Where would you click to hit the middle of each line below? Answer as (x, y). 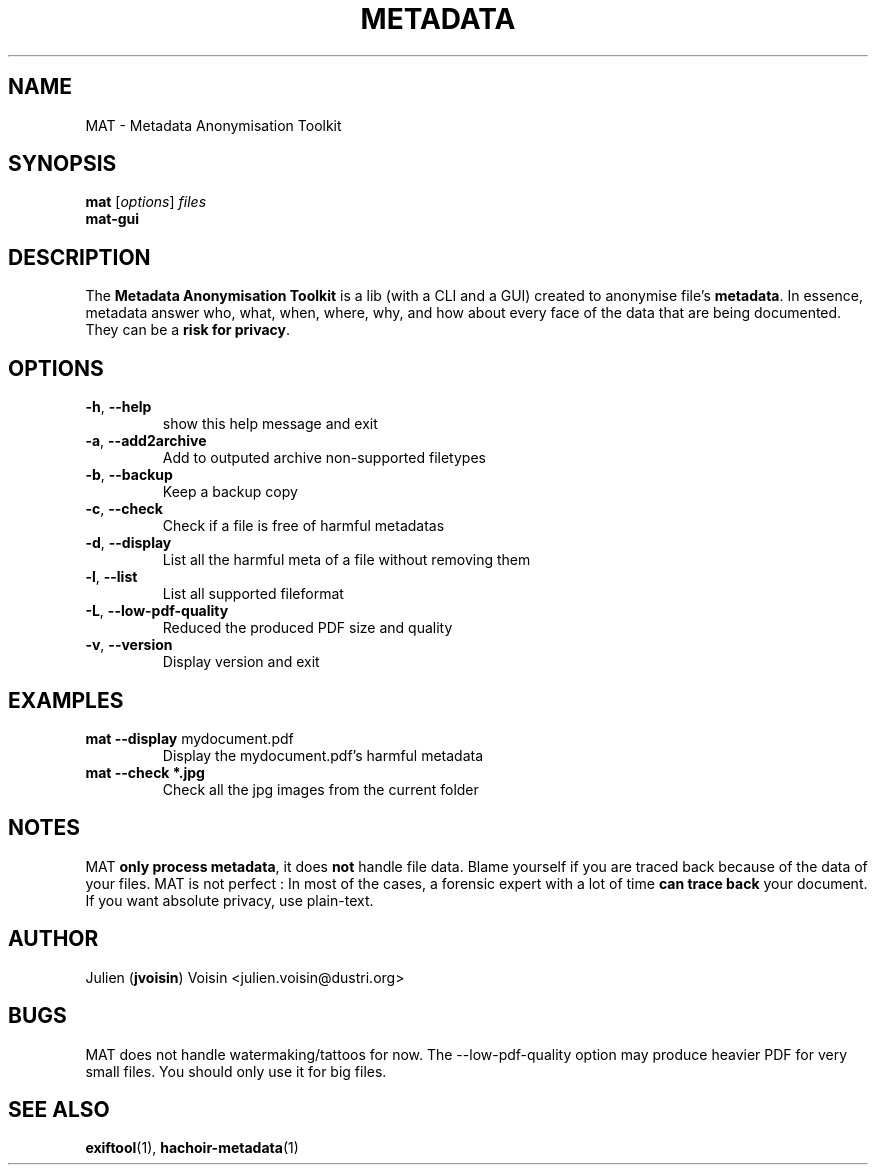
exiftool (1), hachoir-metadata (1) (192, 1148)
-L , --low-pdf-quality (157, 611)
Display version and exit (241, 662)
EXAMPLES (66, 700)
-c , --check (124, 509)
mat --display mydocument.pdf (189, 738)
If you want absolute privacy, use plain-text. (229, 900)
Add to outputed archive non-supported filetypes (324, 458)
